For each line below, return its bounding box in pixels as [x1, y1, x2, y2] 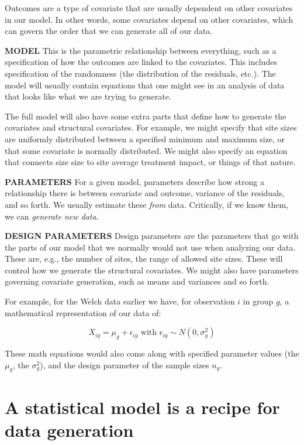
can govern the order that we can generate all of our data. [5, 25, 213, 37]
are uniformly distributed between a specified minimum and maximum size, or [5, 132, 285, 145]
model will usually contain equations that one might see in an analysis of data [5, 78, 285, 91]
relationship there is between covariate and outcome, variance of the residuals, [5, 187, 285, 199]
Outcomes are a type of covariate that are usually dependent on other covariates [5, 2, 293, 13]
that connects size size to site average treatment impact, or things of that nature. [5, 156, 296, 168]
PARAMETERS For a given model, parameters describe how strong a [5, 175, 264, 187]
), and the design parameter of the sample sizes [40, 358, 209, 371]
